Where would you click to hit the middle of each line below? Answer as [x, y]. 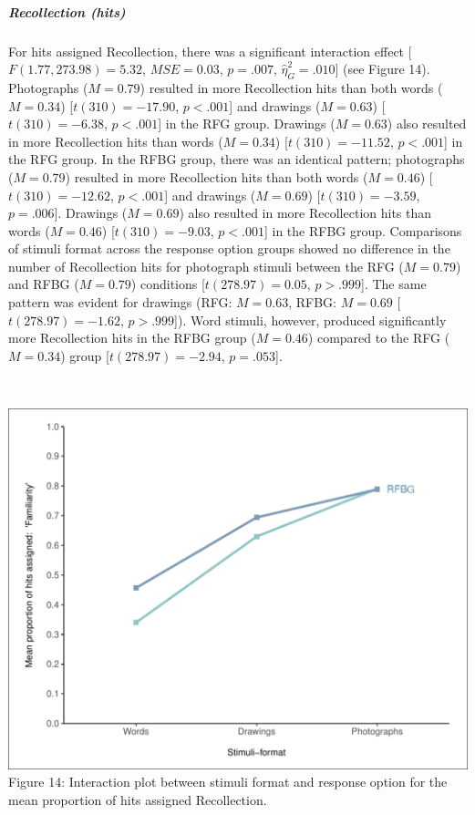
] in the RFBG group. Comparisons [363, 230]
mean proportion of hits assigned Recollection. [138, 799]
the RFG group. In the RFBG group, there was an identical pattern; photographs [237, 159]
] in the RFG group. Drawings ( [247, 124]
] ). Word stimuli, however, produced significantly [310, 320]
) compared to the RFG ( [379, 338]
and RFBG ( [44, 284]
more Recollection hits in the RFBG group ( [132, 338]
